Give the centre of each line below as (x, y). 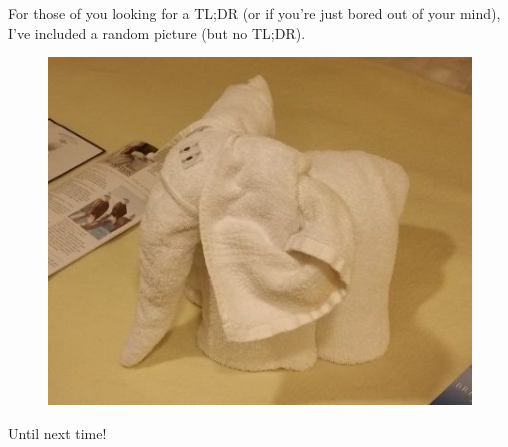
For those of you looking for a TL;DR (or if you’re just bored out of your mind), (254, 13)
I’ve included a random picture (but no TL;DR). (157, 32)
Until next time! (57, 432)
